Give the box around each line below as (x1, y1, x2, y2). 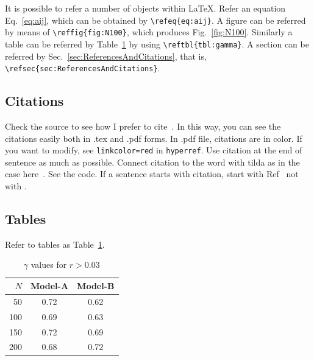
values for (30, 258, 67, 271)
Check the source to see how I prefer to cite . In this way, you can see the (5, 120, 281, 133)
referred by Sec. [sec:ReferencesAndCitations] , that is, (5, 49, 207, 62)
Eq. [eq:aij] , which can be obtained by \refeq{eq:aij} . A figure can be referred (5, 13, 306, 26)
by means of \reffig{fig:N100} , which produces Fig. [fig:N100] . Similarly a (5, 26, 293, 38)
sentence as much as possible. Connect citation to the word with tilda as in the (5, 155, 300, 168)
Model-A (30, 279, 69, 292)
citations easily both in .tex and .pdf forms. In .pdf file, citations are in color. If (5, 131, 302, 144)
